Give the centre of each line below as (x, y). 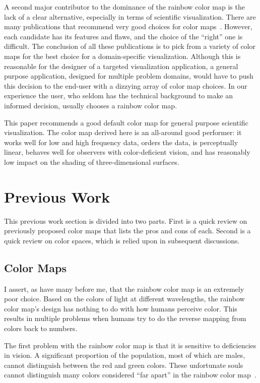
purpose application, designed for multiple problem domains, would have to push (129, 76)
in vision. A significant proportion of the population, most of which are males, (125, 355)
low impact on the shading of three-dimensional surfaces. (92, 162)
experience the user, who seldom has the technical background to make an (119, 95)
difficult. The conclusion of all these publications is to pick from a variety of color (130, 46)
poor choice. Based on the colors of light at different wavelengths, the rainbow (124, 299)
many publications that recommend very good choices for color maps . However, (128, 26)
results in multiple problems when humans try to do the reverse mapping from (125, 318)
